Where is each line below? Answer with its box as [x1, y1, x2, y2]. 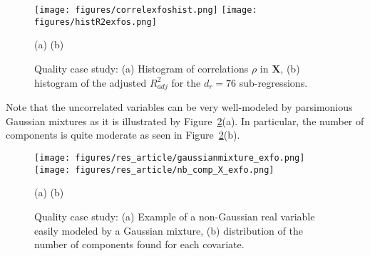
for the [171, 75, 201, 90]
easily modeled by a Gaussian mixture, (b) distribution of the [34, 223, 303, 238]
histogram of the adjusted [34, 75, 147, 90]
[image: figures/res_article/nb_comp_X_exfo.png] [34, 164, 274, 175]
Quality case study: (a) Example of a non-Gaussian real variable [34, 208, 315, 223]
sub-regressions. [239, 75, 308, 90]
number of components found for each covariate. [34, 237, 245, 252]
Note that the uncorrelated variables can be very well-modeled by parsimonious [6, 100, 353, 114]
